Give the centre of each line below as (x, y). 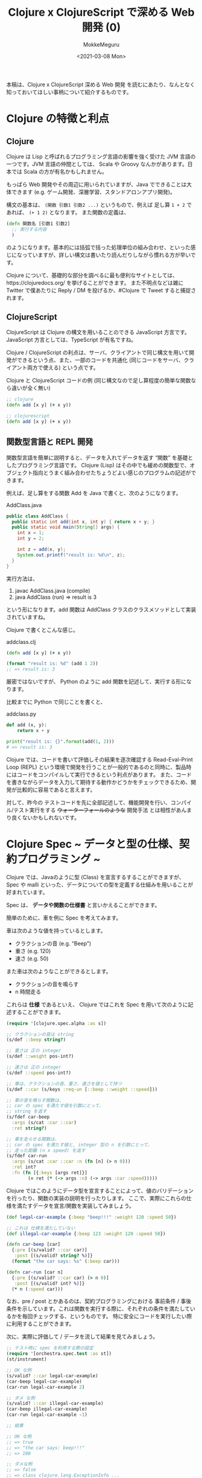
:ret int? (24, 1167)
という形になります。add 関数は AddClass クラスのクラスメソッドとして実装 (101, 609)
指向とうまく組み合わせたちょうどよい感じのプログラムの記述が (112, 472)
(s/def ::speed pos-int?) (39, 1073)
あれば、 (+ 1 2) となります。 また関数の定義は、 (68, 212)
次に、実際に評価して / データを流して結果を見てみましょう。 (82, 1337)
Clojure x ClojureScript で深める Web (101, 12)
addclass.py (21, 714)
